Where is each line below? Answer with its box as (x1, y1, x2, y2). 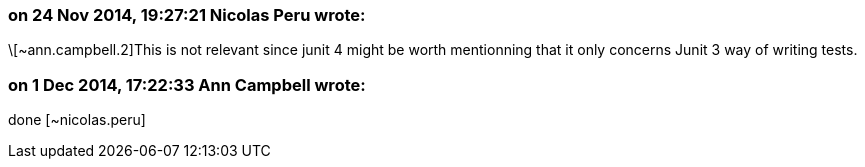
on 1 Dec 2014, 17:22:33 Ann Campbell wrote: (8, 74, 366, 95)
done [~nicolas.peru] (8, 111, 146, 129)
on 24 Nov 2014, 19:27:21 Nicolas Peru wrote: (8, 5, 366, 25)
